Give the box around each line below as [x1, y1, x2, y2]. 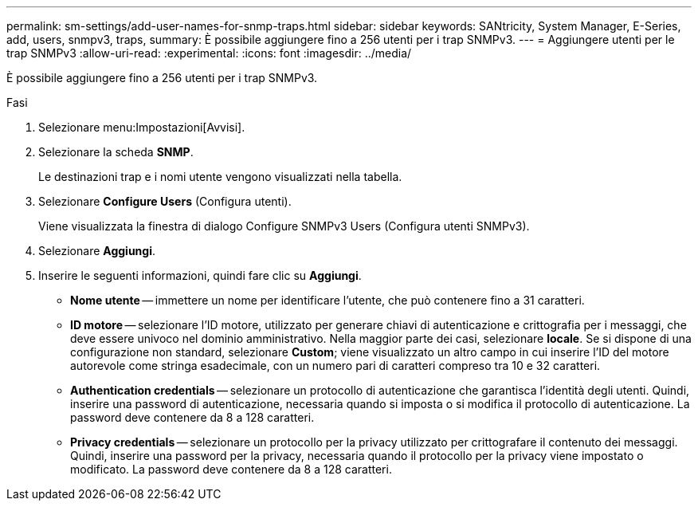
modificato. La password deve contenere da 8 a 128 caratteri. [70, 462, 392, 476]
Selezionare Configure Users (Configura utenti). [38, 195, 292, 208]
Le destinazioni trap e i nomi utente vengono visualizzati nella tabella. [38, 170, 402, 183]
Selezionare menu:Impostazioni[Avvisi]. [38, 120, 245, 134]
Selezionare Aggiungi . [38, 244, 156, 257]
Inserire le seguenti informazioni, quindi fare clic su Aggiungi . [38, 269, 362, 282]
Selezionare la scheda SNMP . [38, 145, 194, 159]
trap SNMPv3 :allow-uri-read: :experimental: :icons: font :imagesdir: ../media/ [6, 46, 412, 60]
